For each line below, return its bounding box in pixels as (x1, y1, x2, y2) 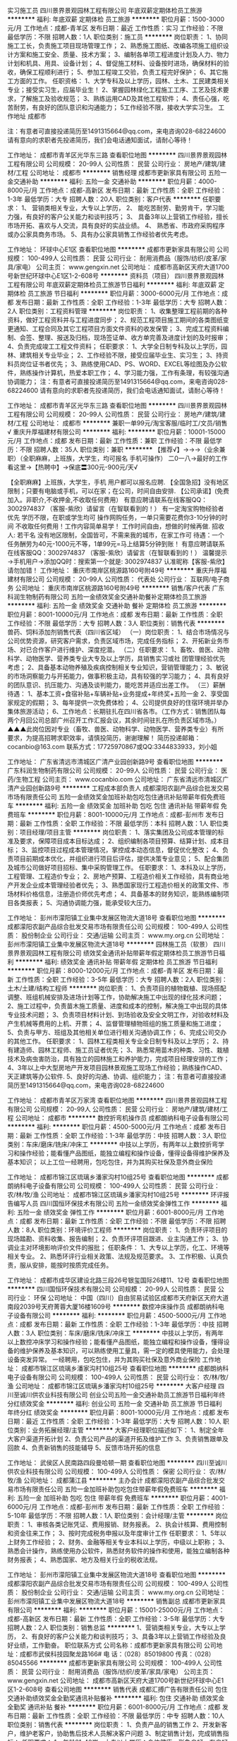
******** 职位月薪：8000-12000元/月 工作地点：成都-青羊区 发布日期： (7, 966, 218, 975)
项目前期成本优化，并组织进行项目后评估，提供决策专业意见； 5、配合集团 (13, 854, 229, 863)
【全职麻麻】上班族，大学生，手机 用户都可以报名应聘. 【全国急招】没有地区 (7, 478, 229, 486)
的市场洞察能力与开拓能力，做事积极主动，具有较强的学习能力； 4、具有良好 (7, 672, 229, 680)
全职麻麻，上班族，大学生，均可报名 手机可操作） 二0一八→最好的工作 (22, 454, 228, 462)
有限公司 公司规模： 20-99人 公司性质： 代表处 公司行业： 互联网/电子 (19, 575, 224, 583)
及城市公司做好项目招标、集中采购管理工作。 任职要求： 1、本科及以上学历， (7, 863, 230, 871)
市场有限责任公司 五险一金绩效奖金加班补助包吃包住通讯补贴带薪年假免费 (7, 793, 219, 801)
